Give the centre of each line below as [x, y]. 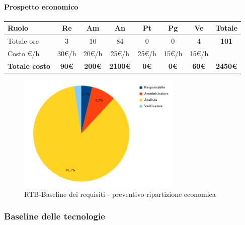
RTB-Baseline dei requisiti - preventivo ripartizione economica [120, 194]
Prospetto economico [41, 6]
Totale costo [29, 66]
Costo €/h [24, 53]
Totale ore [23, 41]
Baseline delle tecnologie [55, 216]
